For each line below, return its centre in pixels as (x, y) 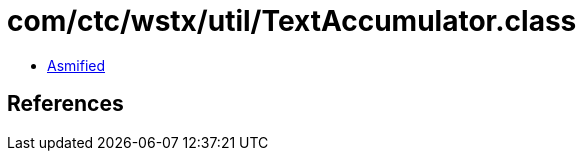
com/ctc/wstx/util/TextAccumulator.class (292, 21)
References (65, 104)
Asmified (76, 65)
